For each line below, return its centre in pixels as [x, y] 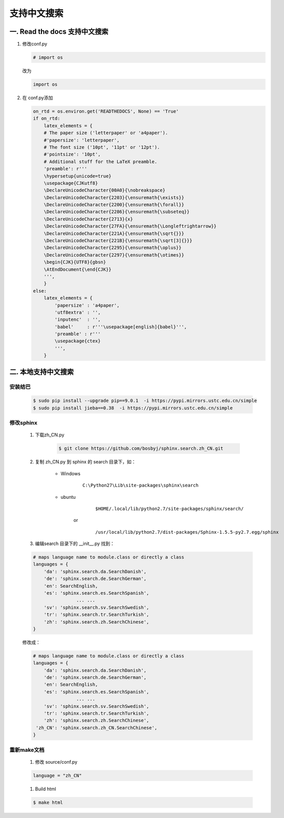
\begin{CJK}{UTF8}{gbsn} [75, 262]
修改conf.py [35, 44]
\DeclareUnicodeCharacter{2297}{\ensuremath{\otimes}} [114, 255]
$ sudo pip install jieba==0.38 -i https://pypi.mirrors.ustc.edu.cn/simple [133, 408]
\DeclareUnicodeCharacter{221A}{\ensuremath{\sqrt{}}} [114, 233]
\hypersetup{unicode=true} [78, 176]
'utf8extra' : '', [78, 312]
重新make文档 [27, 750]
